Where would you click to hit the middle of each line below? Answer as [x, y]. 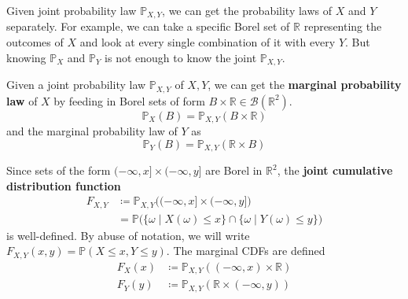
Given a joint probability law [76, 85]
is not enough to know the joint [181, 57]
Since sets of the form [59, 170]
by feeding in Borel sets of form [129, 100]
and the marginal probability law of [92, 131]
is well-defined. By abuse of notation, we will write [128, 235]
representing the [343, 26]
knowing [26, 57]
